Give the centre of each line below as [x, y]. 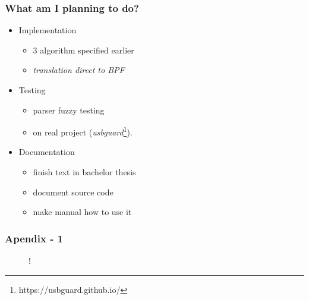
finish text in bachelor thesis [84, 172]
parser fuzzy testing [69, 110]
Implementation [48, 30]
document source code [73, 192]
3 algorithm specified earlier [83, 50]
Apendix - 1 [34, 238]
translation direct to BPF [79, 70]
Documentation [47, 152]
